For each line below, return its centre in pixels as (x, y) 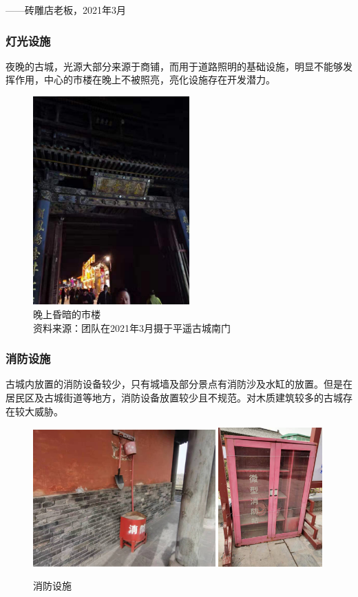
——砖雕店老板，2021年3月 (66, 10)
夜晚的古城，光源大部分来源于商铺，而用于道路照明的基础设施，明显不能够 (174, 66)
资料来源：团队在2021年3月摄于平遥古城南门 (132, 327)
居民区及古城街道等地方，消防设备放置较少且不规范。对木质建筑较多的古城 (174, 397)
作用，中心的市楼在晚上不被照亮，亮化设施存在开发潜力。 (145, 80)
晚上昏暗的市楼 (67, 314)
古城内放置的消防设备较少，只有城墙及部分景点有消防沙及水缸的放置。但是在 (179, 384)
